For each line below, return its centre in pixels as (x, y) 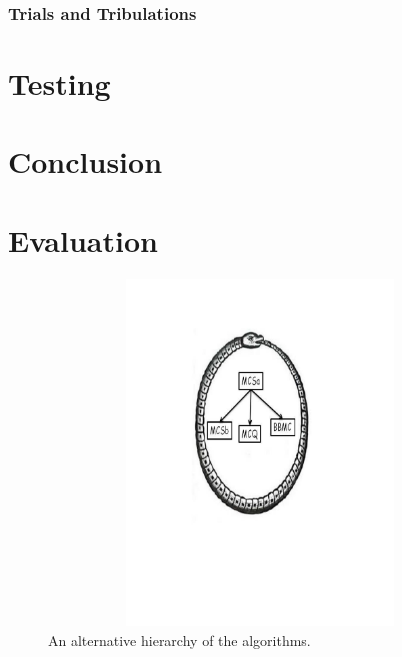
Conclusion (85, 161)
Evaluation (83, 239)
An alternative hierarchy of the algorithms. (179, 640)
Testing (59, 83)
